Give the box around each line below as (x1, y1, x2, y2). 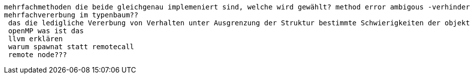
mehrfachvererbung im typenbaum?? (4, 11, 138, 19)
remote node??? (8, 51, 67, 59)
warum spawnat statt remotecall (8, 43, 134, 51)
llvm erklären (8, 35, 63, 43)
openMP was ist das (8, 27, 84, 35)
